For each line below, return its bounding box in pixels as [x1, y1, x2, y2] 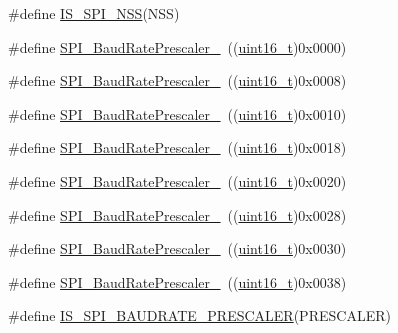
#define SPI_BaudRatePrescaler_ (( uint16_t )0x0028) [8, 204, 347, 225]
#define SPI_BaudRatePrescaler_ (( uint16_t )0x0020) [8, 170, 347, 191]
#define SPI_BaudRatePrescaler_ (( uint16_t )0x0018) [8, 137, 347, 158]
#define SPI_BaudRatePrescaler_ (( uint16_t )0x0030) [8, 238, 347, 259]
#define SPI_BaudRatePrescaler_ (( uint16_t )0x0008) [8, 70, 347, 91]
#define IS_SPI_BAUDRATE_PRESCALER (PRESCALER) [8, 305, 391, 326]
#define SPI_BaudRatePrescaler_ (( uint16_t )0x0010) [8, 103, 347, 124]
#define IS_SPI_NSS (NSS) [8, 3, 180, 23]
